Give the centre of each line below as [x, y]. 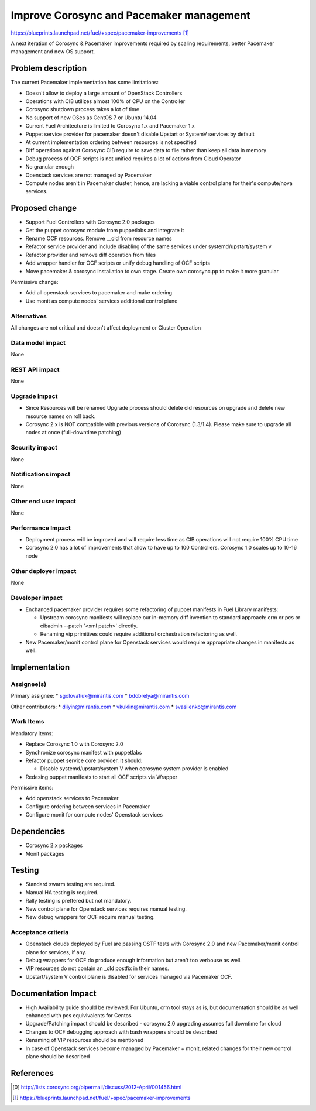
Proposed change [44, 208]
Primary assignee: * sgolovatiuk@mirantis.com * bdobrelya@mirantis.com [100, 696]
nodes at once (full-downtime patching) [73, 433]
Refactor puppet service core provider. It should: [84, 760]
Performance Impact [41, 528]
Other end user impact [43, 501]
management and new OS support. [53, 52]
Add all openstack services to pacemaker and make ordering [99, 293]
